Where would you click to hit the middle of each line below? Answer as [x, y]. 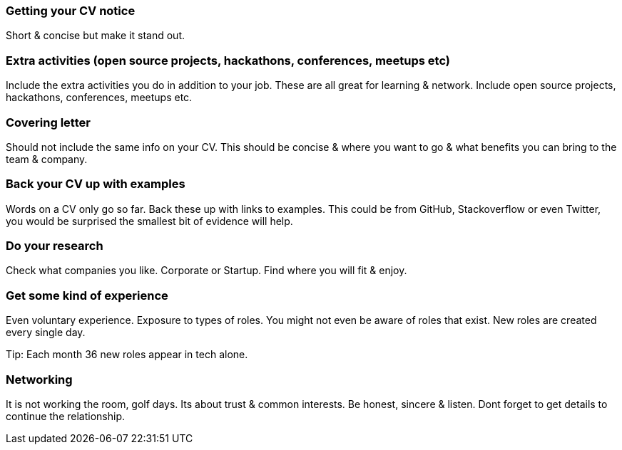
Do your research [55, 246]
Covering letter [48, 122]
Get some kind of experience [87, 295]
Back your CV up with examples [96, 184]
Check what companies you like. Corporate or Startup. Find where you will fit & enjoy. [207, 271]
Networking [39, 379]
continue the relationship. [65, 416]
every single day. [46, 333]
